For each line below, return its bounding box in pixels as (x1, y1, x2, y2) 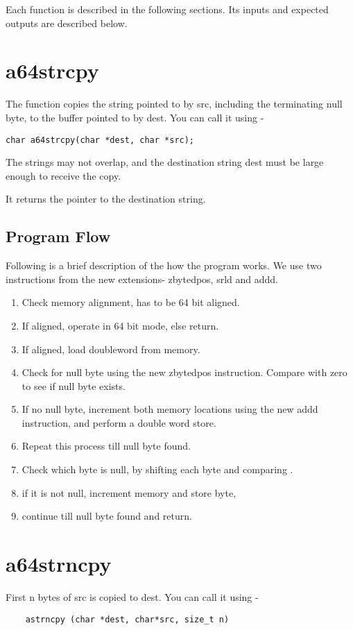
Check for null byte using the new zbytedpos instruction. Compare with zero (21, 365, 347, 380)
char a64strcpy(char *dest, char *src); (6, 135, 195, 145)
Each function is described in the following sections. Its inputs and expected (6, 2, 329, 16)
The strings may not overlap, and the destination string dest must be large (6, 155, 324, 169)
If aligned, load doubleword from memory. (21, 341, 200, 356)
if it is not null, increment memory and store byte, (21, 485, 236, 500)
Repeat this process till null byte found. (21, 439, 191, 453)
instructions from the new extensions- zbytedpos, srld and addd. (6, 271, 278, 286)
